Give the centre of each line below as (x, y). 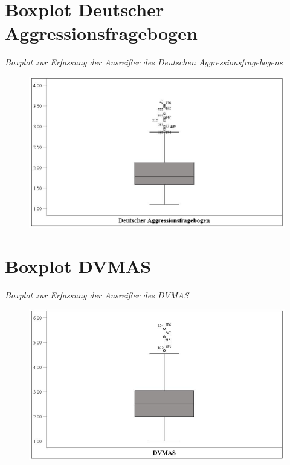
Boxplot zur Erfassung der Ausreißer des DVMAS (97, 295)
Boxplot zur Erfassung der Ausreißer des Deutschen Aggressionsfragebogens (144, 62)
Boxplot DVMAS (78, 265)
